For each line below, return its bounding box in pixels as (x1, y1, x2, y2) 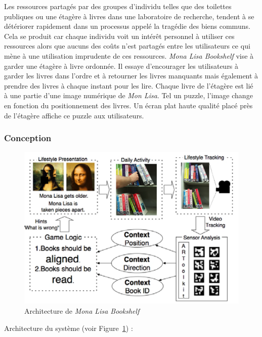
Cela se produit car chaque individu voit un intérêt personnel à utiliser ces (4, 30, 235, 41)
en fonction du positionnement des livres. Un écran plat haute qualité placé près (4, 100, 253, 110)
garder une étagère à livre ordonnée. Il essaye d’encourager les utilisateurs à (4, 60, 239, 71)
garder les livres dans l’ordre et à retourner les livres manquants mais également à (4, 70, 258, 81)
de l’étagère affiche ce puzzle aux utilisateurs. (4, 110, 144, 120)
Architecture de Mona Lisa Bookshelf (24, 306, 140, 316)
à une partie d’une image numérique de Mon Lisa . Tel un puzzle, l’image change (4, 90, 253, 101)
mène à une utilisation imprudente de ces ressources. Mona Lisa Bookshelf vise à (4, 50, 254, 61)
